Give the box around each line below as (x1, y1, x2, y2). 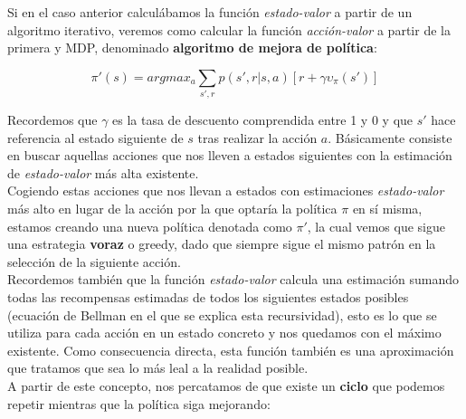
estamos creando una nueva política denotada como (7, 216, 292, 235)
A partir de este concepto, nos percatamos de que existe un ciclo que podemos (7, 376, 445, 395)
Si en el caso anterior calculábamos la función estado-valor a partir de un (7, 3, 413, 21)
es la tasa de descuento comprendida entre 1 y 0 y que (112, 110, 414, 129)
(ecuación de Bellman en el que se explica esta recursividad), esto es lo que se (7, 305, 437, 324)
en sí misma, (352, 199, 423, 218)
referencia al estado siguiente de (7, 128, 184, 147)
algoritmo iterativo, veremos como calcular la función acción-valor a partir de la (7, 20, 451, 39)
